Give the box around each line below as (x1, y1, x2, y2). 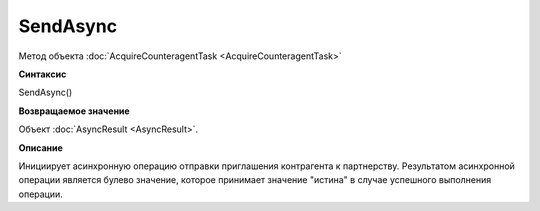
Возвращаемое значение (18, 105, 130, 117)
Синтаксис (18, 68, 67, 80)
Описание (18, 141, 64, 154)
